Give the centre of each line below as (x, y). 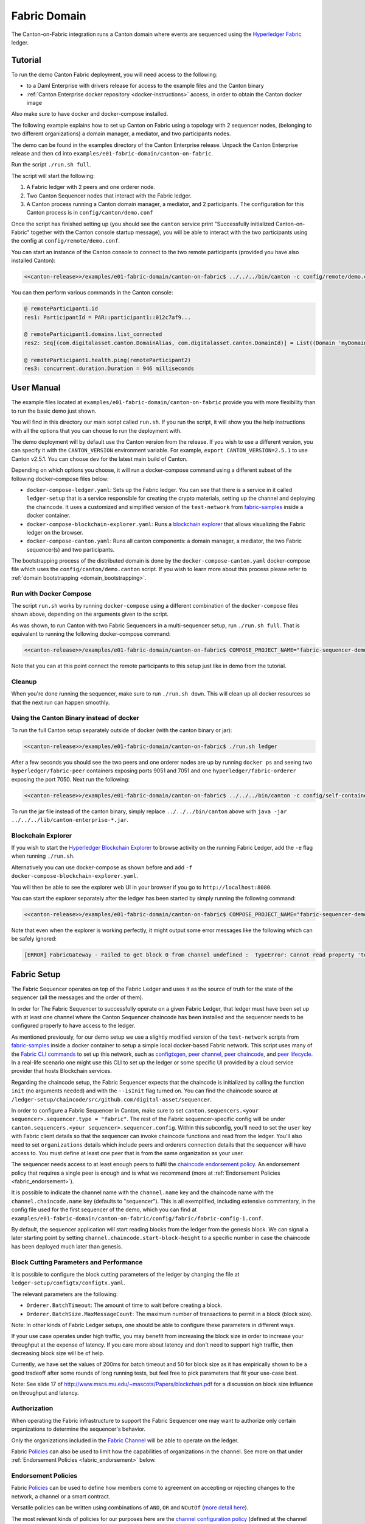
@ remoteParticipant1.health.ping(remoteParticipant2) (107, 360)
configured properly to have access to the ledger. (73, 1026)
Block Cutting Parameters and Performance (77, 1262)
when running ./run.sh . (43, 856)
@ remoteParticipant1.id (61, 309)
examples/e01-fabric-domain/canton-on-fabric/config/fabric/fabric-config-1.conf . (137, 1218)
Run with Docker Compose (51, 593)
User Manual (36, 388)
